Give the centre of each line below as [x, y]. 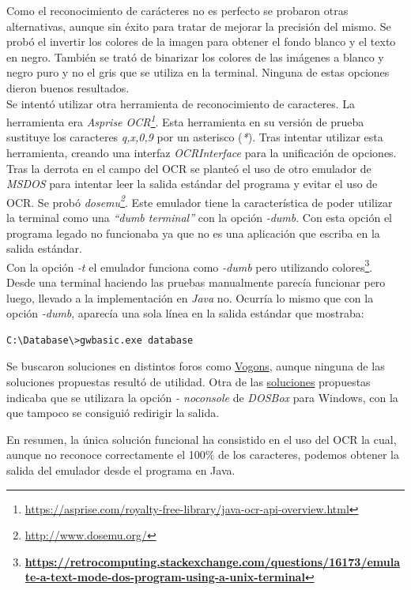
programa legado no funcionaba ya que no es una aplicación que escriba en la [193, 233]
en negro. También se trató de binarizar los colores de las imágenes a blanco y [195, 56]
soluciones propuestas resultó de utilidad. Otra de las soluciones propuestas [189, 382]
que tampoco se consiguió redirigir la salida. [113, 413]
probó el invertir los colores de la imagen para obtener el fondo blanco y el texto [201, 41]
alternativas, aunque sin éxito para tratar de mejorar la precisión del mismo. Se [199, 26]
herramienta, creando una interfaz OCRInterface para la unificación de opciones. [202, 152]
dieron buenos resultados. [68, 87]
